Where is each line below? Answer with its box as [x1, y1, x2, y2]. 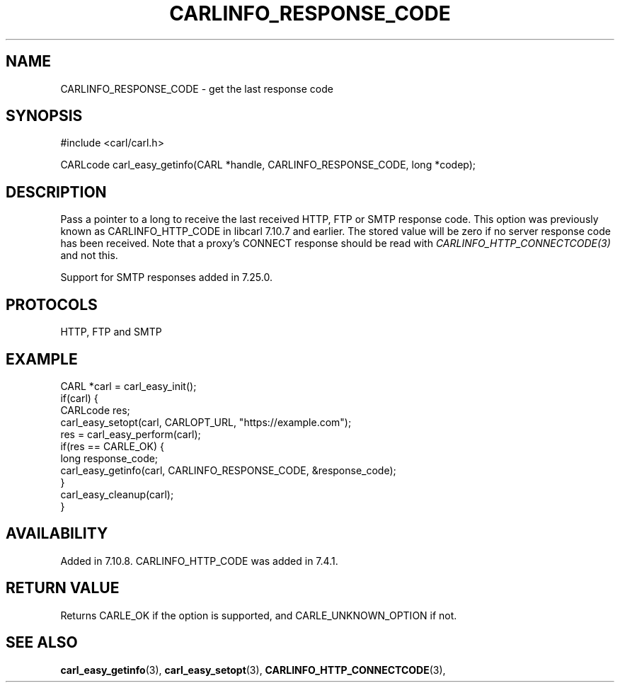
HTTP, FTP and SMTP [60, 326, 162, 338]
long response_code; [60, 452, 159, 464]
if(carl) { [60, 391, 98, 404]
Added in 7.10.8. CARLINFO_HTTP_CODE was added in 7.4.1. [60, 554, 338, 567]
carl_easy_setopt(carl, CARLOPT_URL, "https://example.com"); [60, 415, 352, 428]
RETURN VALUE [6, 579, 120, 597]
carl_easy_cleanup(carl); [60, 488, 174, 500]
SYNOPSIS [6, 107, 83, 125]
